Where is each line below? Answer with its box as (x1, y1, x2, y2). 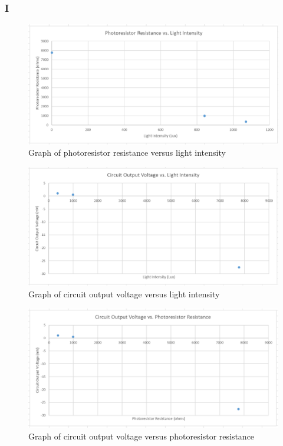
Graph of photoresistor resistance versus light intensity (28, 146, 226, 159)
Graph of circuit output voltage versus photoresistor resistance (28, 430, 255, 442)
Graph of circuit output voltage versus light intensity (28, 287, 220, 300)
